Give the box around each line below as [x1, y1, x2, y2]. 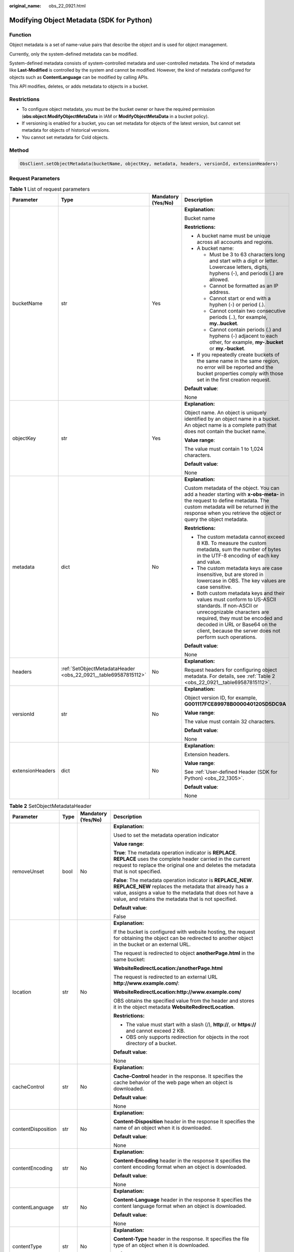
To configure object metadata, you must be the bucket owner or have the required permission [21, 106, 215, 112]
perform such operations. [196, 634, 257, 641]
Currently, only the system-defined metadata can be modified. [9, 51, 138, 57]
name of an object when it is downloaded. [113, 1124, 212, 1131]
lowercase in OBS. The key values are [196, 577, 286, 584]
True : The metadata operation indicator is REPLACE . [113, 849, 237, 856]
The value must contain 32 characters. [184, 718, 275, 725]
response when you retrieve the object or [184, 510, 282, 517]
